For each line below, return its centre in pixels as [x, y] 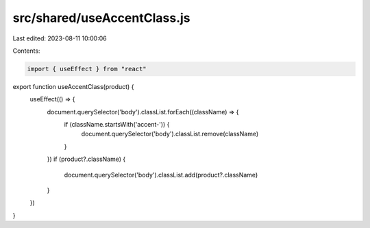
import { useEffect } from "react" [87, 69]
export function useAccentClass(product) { [73, 86]
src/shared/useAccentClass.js [101, 18]
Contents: [26, 51]
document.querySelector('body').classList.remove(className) [170, 134]
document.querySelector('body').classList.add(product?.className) [161, 175]
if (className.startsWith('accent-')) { [117, 125]
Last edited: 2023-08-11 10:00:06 [60, 38]
